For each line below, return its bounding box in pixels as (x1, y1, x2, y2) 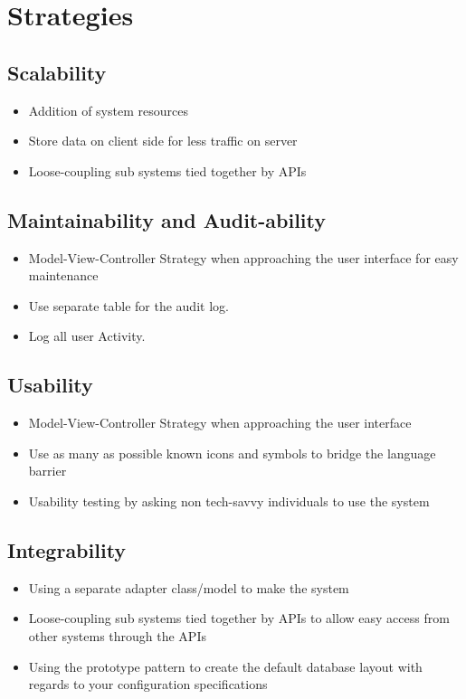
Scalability (7, 58, 107, 86)
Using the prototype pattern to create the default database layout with (28, 656, 423, 675)
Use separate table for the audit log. (28, 296, 229, 315)
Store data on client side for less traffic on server (28, 131, 298, 150)
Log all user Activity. (28, 326, 146, 345)
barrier (28, 461, 67, 480)
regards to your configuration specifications (28, 675, 268, 694)
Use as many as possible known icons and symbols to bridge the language (28, 443, 436, 462)
